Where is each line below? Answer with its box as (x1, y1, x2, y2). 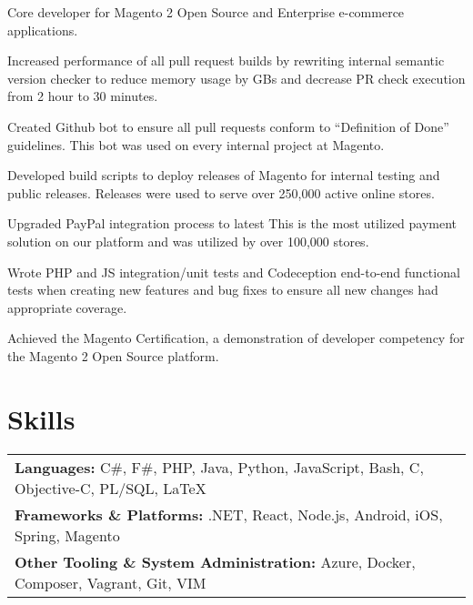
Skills (7, 399, 75, 437)
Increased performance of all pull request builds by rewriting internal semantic (7, 51, 445, 70)
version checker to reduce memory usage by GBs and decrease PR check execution (7, 68, 466, 87)
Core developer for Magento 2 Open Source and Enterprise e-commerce (7, 3, 405, 21)
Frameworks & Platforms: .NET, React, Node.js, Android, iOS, (15, 503, 443, 525)
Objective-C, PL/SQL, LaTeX (15, 477, 206, 499)
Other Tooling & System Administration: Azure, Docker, (15, 550, 416, 572)
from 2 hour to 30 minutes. (7, 86, 158, 106)
